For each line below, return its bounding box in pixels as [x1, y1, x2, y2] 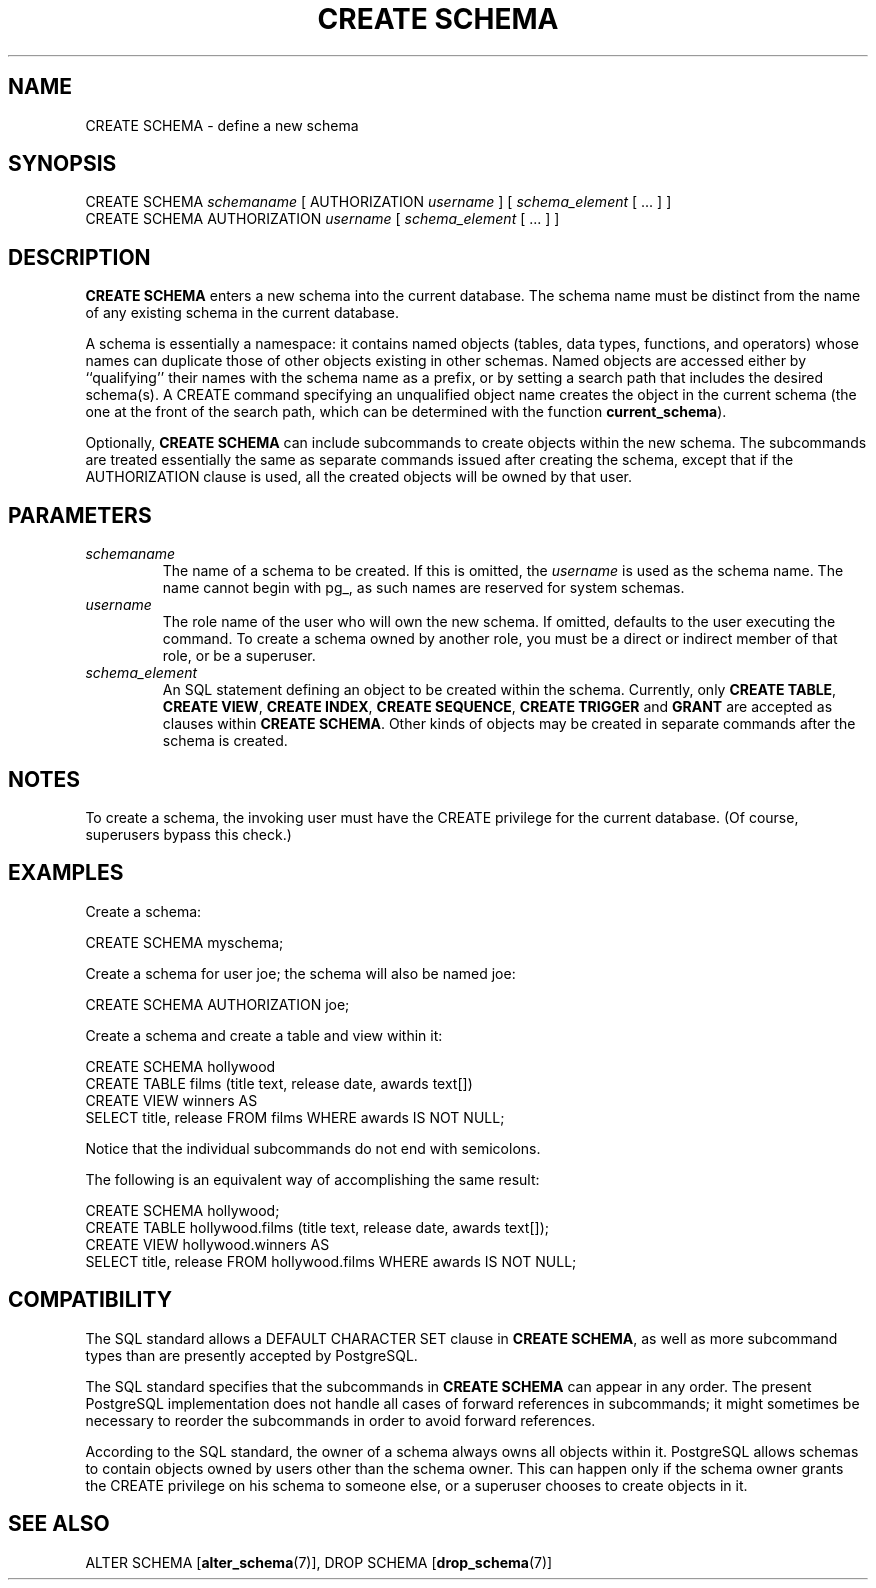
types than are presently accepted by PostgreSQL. [85, 1346, 418, 1364]
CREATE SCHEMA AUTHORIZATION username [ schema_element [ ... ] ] [85, 210, 560, 228]
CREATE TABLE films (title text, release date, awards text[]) [85, 1074, 473, 1092]
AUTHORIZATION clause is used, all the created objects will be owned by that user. [85, 468, 632, 486]
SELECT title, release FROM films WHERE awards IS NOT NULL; [85, 1108, 505, 1126]
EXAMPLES [8, 860, 124, 886]
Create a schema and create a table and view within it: [85, 1026, 443, 1044]
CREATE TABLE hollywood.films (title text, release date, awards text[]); [85, 1218, 549, 1236]
